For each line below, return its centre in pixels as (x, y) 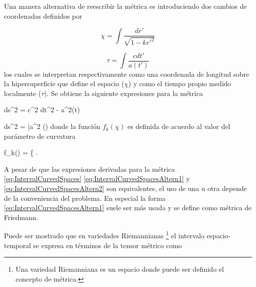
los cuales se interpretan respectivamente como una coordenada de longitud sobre (127, 74)
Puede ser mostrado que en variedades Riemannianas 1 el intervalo (104, 235)
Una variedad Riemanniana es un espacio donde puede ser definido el (120, 269)
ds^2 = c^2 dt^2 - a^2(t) (42, 110)
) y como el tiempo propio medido (180, 83)
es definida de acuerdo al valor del (179, 126)
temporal (17, 245)
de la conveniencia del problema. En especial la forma (85, 198)
